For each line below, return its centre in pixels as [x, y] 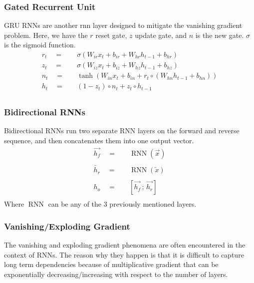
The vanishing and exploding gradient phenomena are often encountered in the [125, 245]
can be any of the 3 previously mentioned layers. [122, 204]
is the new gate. [220, 35]
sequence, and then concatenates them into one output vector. [99, 140]
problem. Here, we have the [46, 35]
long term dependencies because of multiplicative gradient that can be [111, 264]
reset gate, [111, 35]
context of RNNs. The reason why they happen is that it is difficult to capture [124, 254]
